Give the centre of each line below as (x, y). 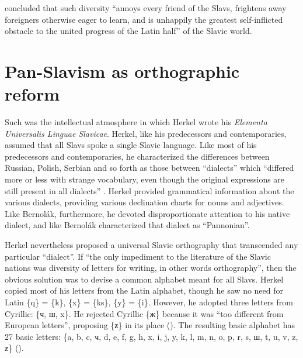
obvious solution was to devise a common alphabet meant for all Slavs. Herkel (144, 279)
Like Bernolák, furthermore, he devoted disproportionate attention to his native (147, 213)
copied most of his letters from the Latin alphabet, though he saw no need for (144, 290)
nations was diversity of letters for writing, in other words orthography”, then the (151, 268)
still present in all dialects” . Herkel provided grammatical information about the (149, 190)
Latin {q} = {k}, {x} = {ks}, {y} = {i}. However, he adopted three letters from (149, 302)
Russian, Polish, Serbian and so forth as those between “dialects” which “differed (149, 168)
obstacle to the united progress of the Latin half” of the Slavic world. (128, 31)
